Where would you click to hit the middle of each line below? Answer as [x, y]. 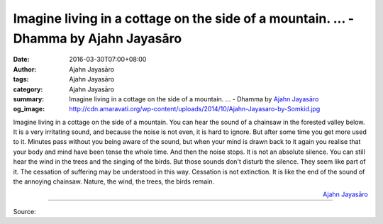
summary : [29, 99]
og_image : [29, 109]
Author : [25, 69]
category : [28, 89]
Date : [21, 60]
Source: [24, 211]
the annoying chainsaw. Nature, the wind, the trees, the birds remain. [114, 181]
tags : [21, 79]
